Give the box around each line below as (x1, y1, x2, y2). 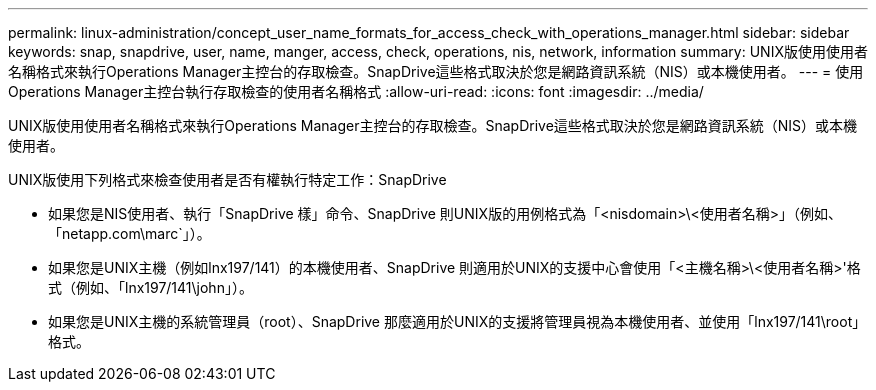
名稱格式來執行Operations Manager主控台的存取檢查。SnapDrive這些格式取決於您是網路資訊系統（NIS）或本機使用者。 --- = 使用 (8, 63, 864, 80)
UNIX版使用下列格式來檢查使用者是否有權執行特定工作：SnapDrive (8, 171, 447, 188)
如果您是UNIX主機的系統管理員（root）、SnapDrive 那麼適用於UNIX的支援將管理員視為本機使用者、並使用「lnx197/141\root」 (48, 313, 867, 330)
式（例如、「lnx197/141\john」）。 (48, 279, 253, 296)
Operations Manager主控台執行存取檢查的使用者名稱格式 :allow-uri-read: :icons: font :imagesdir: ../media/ (8, 83, 704, 100)
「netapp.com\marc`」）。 (48, 225, 211, 242)
